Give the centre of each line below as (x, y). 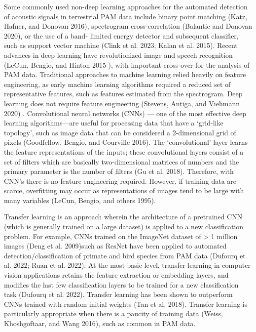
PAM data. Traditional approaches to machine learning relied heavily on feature (125, 74)
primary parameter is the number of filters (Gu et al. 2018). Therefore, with (119, 171)
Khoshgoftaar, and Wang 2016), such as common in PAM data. (100, 323)
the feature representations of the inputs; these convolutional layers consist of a (124, 151)
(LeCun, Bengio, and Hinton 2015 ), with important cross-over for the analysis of (127, 64)
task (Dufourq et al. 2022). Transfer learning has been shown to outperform (118, 294)
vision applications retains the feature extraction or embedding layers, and (116, 275)
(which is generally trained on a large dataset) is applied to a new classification (124, 227)
